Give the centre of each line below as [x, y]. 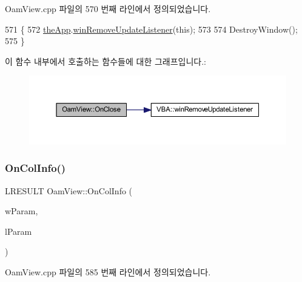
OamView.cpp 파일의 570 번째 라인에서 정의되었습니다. [108, 8]
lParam [18, 231]
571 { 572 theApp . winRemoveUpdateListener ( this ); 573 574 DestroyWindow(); [151, 29]
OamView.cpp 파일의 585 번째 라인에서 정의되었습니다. [108, 271]
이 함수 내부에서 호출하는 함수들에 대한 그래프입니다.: [106, 61]
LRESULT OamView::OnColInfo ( [69, 190]
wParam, [22, 211]
